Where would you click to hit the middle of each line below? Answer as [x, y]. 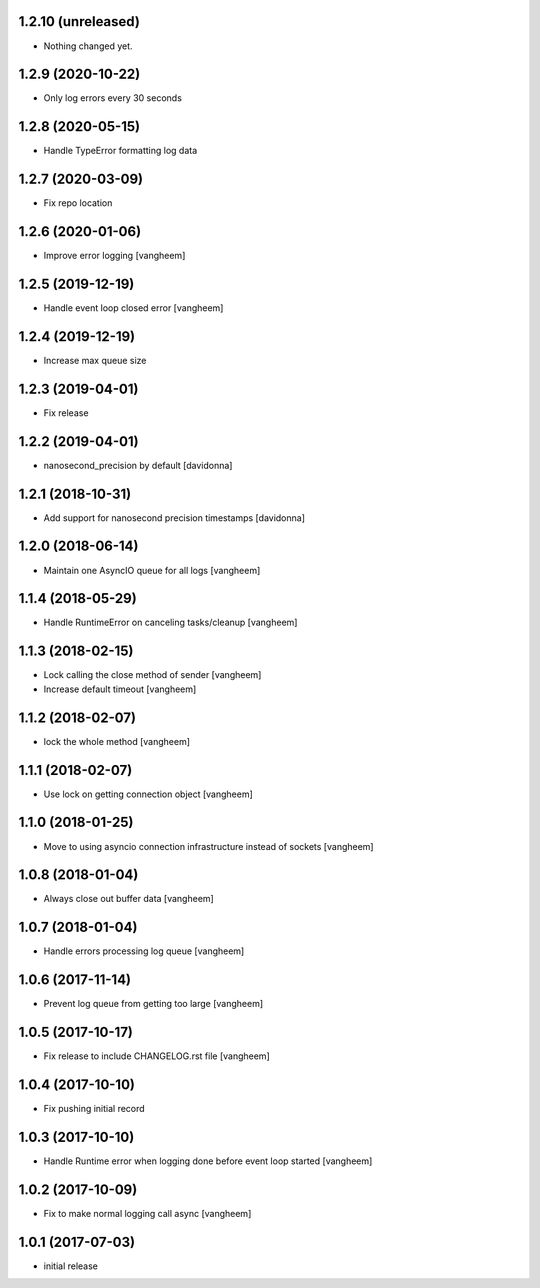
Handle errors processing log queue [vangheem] [144, 951]
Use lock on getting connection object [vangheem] [148, 794]
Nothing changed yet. [88, 46]
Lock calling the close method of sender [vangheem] [152, 675]
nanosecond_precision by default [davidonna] [138, 465]
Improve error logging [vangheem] [114, 256]
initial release [71, 1266]
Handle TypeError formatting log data [120, 151]
